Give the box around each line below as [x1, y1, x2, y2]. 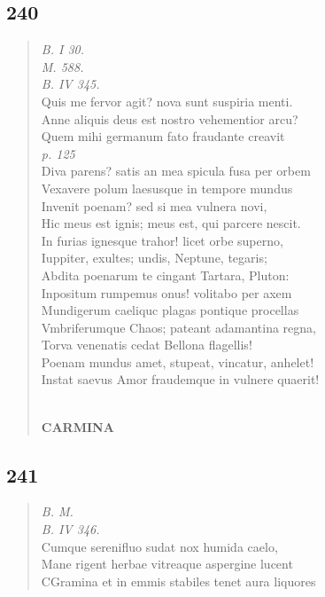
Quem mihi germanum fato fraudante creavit [41, 127, 285, 145]
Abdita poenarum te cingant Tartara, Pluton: [41, 265, 290, 284]
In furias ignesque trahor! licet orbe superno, [41, 231, 283, 249]
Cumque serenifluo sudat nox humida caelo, [41, 537, 278, 555]
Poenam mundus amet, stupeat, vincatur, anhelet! [41, 352, 314, 371]
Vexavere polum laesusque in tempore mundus [41, 178, 293, 197]
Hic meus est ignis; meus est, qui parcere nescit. [41, 214, 301, 232]
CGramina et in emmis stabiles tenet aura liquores [41, 571, 316, 590]
